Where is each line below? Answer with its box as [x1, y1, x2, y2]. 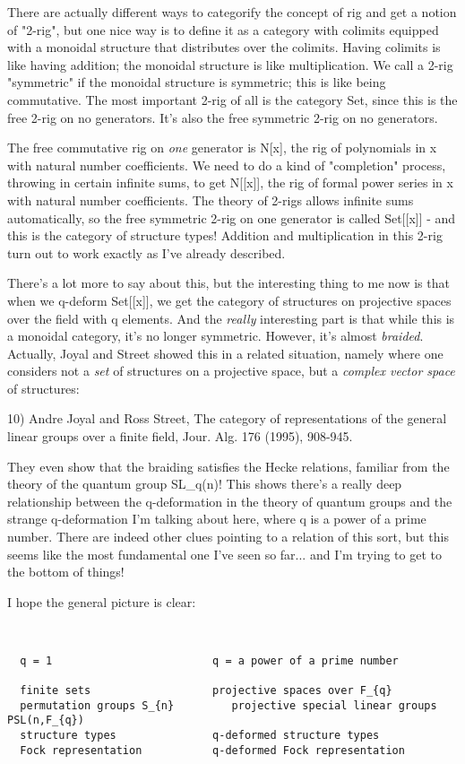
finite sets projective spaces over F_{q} [20, 684, 392, 698]
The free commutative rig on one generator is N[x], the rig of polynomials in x [7, 138, 437, 157]
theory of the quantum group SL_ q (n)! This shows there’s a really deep [7, 474, 402, 493]
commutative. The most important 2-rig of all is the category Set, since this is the [7, 90, 458, 109]
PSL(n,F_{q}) [7, 714, 84, 727]
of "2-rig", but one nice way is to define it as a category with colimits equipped [7, 20, 439, 39]
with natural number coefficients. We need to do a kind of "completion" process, [7, 155, 446, 174]
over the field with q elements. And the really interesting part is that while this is [7, 308, 455, 327]
